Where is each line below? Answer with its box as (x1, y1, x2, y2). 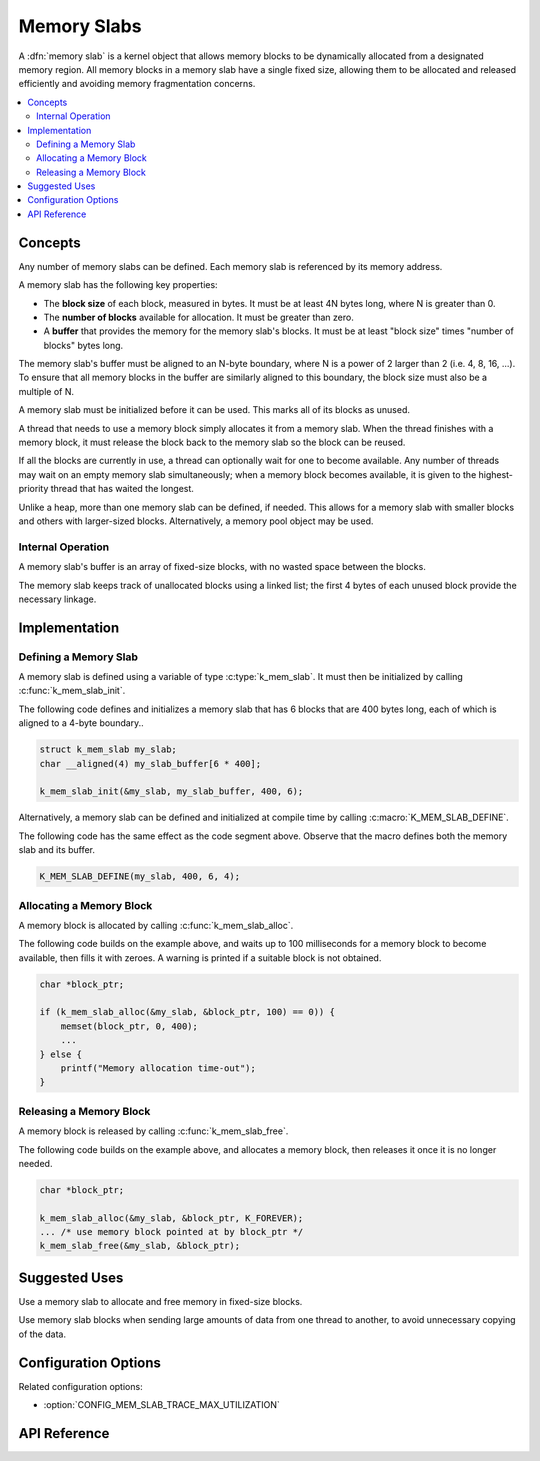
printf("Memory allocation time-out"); (60, 1063, 257, 1074)
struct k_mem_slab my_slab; (39, 744, 177, 755)
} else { (39, 1048, 83, 1060)
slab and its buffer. (18, 844, 95, 856)
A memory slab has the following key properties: (18, 279, 219, 291)
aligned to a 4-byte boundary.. (18, 717, 144, 729)
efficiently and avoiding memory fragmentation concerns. (18, 78, 256, 90)
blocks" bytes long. (43, 339, 124, 351)
